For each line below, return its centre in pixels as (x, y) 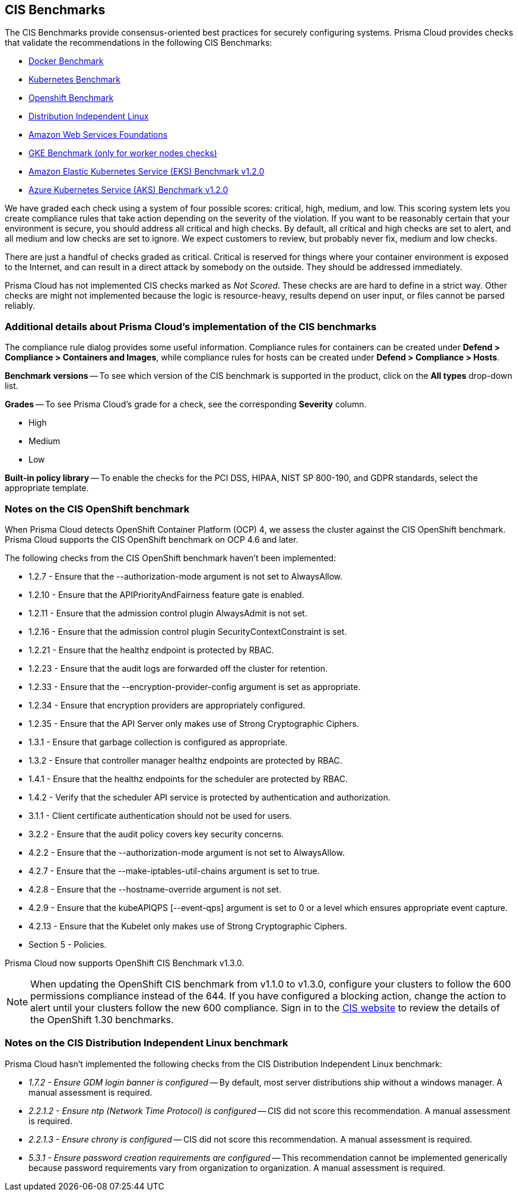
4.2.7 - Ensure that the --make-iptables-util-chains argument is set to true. (174, 871)
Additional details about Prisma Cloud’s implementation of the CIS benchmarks (191, 326)
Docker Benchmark (66, 61)
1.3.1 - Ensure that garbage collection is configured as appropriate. (158, 742)
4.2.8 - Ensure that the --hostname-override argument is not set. (155, 889)
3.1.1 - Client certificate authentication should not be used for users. (160, 815)
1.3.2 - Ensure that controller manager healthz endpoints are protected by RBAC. (185, 760)
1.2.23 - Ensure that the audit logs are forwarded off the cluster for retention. (178, 668)
